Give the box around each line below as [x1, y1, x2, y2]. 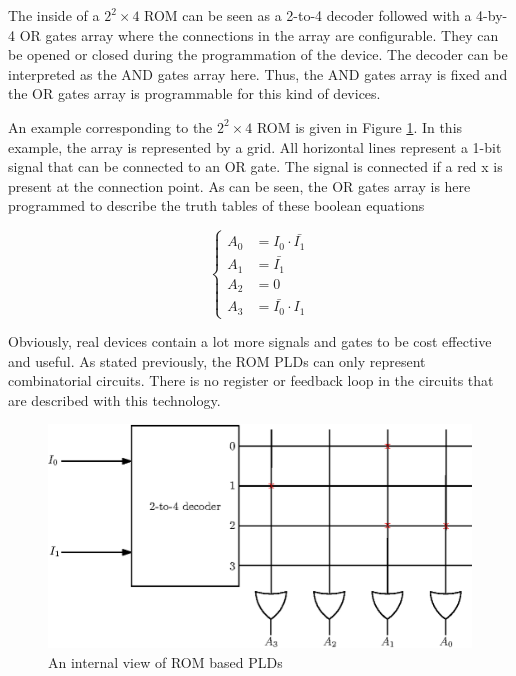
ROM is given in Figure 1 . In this [256, 116, 463, 137]
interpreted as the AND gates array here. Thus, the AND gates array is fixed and [8, 63, 508, 84]
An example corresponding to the [8, 116, 213, 137]
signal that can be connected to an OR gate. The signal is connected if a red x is [8, 156, 503, 177]
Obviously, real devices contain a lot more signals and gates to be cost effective [8, 331, 492, 352]
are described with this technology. [8, 389, 221, 410]
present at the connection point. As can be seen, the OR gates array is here [8, 175, 471, 196]
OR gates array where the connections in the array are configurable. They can [19, 24, 499, 45]
